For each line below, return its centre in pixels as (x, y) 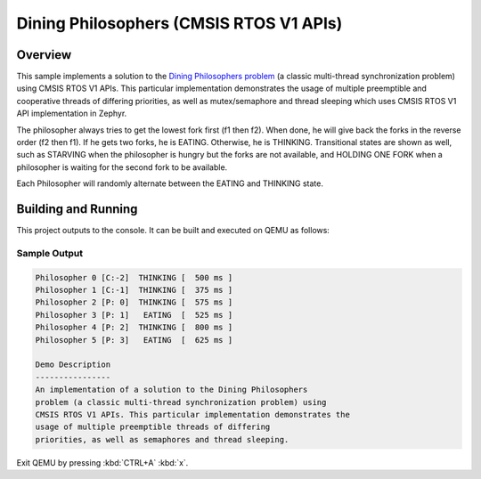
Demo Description (73, 365)
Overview (44, 55)
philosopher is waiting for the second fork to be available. (122, 167)
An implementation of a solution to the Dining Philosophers (171, 390)
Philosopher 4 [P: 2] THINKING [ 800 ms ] (134, 328)
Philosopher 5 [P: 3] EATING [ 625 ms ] (134, 340)
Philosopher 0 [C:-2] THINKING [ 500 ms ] (134, 277)
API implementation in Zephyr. (72, 114)
